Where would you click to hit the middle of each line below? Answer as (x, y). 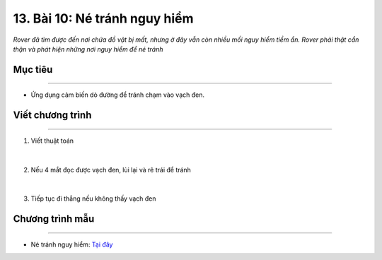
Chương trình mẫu (54, 219)
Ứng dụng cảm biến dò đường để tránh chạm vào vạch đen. (118, 95)
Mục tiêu (33, 70)
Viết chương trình (52, 116)
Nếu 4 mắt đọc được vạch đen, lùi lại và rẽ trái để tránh (111, 170)
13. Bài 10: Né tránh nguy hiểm (103, 18)
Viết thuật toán (52, 141)
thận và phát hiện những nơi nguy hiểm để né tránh (88, 49)
